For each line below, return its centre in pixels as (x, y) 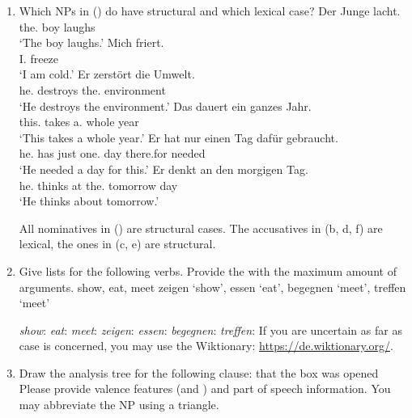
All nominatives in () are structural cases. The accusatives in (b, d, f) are (201, 228)
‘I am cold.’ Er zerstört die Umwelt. (107, 74)
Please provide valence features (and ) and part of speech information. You (205, 388)
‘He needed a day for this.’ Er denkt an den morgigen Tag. (164, 169)
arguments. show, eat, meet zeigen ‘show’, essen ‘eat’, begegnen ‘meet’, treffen (212, 287)
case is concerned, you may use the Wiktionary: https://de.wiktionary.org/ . (206, 346)
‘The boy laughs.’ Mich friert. (91, 42)
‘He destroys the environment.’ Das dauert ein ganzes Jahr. (165, 106)
